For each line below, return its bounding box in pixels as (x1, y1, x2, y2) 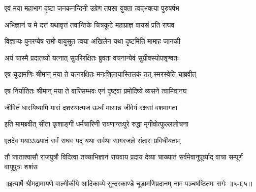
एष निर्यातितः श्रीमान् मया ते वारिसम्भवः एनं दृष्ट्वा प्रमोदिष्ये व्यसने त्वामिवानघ (4, 85, 187, 96)
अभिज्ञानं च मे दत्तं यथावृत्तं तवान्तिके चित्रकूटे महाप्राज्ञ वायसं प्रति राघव (4, 19, 175, 30)
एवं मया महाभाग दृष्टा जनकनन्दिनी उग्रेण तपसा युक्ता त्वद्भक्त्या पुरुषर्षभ (4, 3, 179, 13)
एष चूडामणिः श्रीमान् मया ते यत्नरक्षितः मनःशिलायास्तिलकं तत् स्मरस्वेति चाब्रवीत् (4, 69, 196, 79)
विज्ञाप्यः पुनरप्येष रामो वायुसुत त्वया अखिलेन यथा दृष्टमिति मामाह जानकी (4, 36, 181, 46)
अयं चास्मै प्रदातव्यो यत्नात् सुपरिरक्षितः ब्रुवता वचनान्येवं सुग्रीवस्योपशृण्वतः (4, 52, 179, 63)
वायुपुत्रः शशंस (4, 161, 38, 171)
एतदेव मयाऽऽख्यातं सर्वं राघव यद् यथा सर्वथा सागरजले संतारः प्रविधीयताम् (4, 135, 181, 145)
